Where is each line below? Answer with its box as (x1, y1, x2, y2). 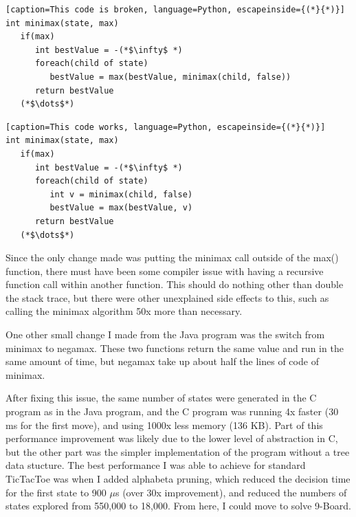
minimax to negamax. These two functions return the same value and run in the (5, 340, 344, 355)
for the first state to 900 (5, 485, 107, 499)
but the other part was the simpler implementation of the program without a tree (5, 444, 350, 459)
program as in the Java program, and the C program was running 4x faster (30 (5, 404, 339, 419)
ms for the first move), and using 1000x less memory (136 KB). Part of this (5, 417, 323, 432)
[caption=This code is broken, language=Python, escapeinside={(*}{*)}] (5, 5, 345, 14)
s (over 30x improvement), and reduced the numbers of (115, 485, 347, 499)
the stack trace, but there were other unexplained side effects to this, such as (5, 290, 329, 305)
